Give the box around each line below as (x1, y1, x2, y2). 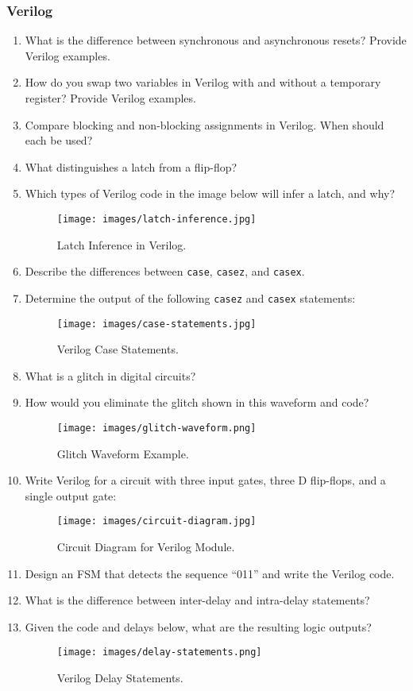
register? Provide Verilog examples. (25, 90, 196, 106)
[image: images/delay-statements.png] (56, 647, 262, 658)
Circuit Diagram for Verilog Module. (56, 539, 235, 555)
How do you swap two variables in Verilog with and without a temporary (25, 74, 381, 91)
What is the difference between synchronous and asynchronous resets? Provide (25, 32, 407, 48)
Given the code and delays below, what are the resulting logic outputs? (25, 618, 372, 635)
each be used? (25, 132, 93, 149)
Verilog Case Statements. (56, 341, 179, 357)
